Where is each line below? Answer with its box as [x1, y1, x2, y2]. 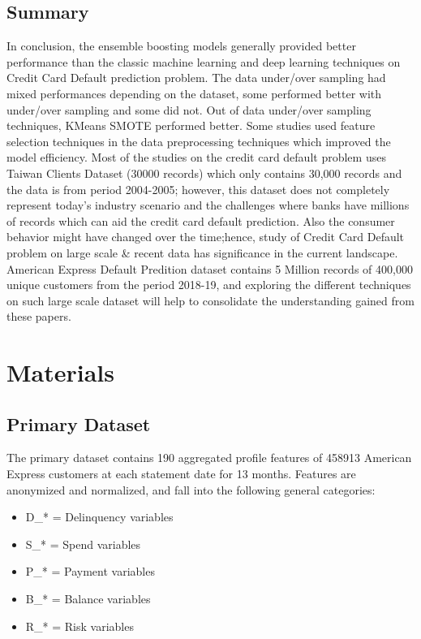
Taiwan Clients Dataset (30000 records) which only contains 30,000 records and [6, 164, 402, 181]
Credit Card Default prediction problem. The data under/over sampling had [6, 69, 386, 86]
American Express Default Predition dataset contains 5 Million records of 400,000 [6, 260, 413, 277]
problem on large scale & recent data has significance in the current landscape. [6, 244, 398, 261]
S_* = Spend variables [25, 535, 141, 552]
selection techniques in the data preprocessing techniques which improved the [6, 132, 391, 149]
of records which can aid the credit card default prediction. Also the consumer [6, 212, 395, 229]
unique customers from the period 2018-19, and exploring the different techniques [6, 276, 411, 293]
